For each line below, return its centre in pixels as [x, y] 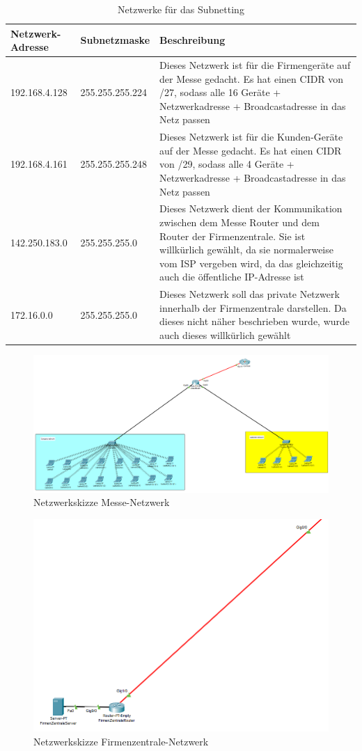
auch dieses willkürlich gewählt [225, 335]
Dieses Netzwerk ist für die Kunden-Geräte [251, 137]
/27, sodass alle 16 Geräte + [220, 92]
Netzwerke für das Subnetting [181, 9]
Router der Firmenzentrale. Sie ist [233, 236]
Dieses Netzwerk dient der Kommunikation [251, 208]
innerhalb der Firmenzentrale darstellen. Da [253, 307]
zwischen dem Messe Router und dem [239, 222]
